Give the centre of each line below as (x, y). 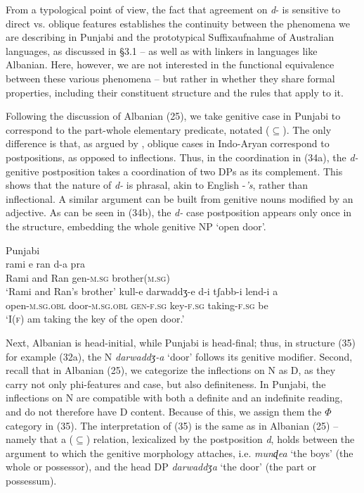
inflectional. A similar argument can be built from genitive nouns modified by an (180, 198)
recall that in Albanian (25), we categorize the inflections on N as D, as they (171, 370)
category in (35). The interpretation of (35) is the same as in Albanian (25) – (172, 425)
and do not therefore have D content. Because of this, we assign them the (164, 412)
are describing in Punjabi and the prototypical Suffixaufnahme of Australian (170, 37)
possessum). (31, 480)
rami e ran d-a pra (45, 264)
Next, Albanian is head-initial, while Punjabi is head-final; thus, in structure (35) (181, 343)
